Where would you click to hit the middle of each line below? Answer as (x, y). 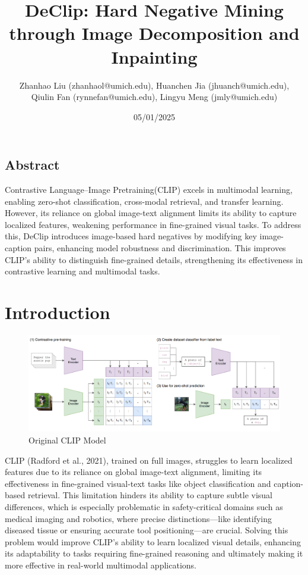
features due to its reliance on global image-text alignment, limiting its (134, 472)
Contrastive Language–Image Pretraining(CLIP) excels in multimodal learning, (149, 190)
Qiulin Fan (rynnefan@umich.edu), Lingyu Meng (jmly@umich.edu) (154, 97)
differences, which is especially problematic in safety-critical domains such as (144, 507)
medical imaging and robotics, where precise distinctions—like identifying (139, 518)
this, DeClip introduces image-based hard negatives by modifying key (131, 236)
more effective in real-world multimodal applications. (101, 565)
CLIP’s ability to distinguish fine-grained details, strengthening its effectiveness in (154, 259)
